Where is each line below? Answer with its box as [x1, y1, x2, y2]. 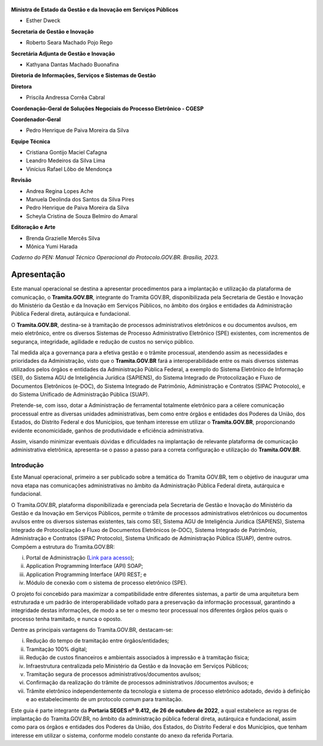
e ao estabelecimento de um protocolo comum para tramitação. [26, 696, 183, 703]
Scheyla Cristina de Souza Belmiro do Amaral [26, 212, 138, 219]
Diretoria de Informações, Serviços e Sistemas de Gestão [11, 72, 156, 79]
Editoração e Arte [11, 224, 56, 231]
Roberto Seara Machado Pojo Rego [26, 39, 113, 46]
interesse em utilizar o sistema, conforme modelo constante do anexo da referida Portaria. [11, 732, 234, 739]
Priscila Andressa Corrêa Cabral [26, 94, 105, 101]
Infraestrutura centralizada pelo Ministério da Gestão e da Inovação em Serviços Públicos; [26, 662, 249, 669]
